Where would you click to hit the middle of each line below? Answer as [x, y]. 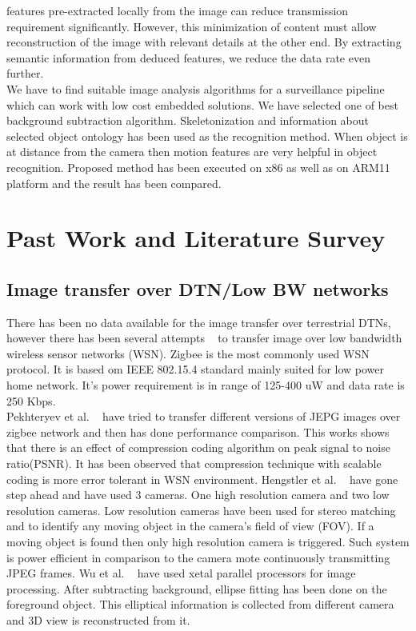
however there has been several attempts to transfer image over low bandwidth [204, 338]
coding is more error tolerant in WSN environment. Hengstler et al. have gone [202, 479]
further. [25, 73]
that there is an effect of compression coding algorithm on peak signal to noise [198, 447]
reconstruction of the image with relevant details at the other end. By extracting [204, 42]
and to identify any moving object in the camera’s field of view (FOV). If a [190, 526]
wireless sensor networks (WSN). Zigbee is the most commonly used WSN [188, 353]
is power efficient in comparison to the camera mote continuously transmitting [198, 557]
